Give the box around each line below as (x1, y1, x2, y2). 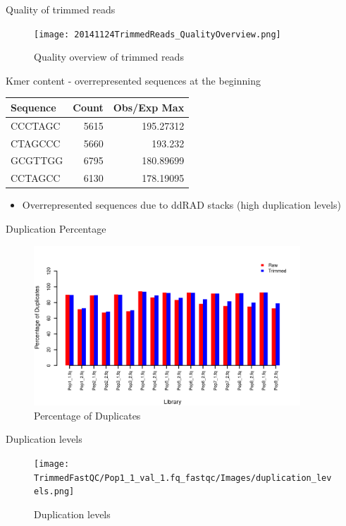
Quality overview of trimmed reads (34, 49, 184, 64)
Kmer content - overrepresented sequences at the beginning (6, 73, 261, 87)
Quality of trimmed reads (6, 2, 116, 16)
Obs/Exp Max (113, 99, 185, 114)
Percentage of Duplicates (34, 408, 141, 422)
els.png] (34, 487, 75, 497)
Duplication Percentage (6, 221, 106, 236)
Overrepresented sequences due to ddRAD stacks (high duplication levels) (22, 197, 341, 212)
